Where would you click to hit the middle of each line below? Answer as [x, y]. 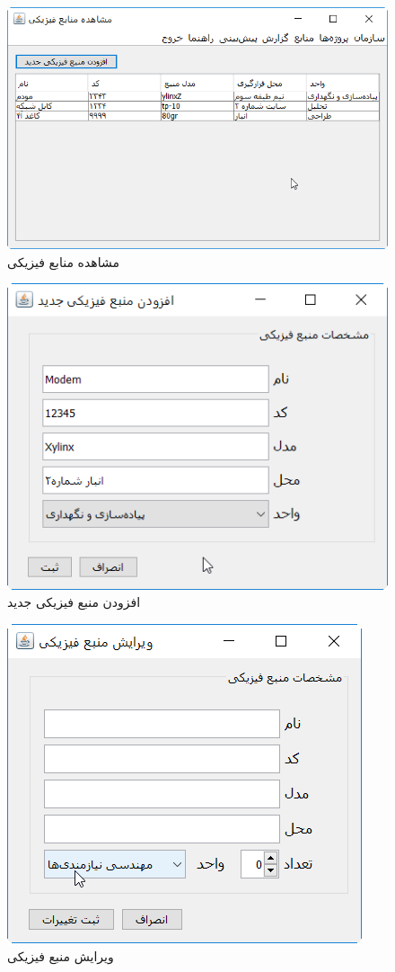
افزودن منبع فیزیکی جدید [74, 602]
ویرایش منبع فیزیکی [61, 955]
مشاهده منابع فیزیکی [63, 261]
